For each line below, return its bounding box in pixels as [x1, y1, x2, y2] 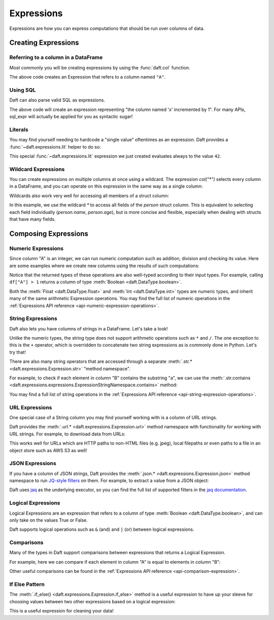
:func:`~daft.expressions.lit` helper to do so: [9, 143, 101, 150]
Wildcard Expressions [9, 165, 65, 172]
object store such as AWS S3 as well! [9, 447, 87, 453]
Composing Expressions [9, 229, 89, 238]
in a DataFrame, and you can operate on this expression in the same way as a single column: [9, 183, 203, 190]
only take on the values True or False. [9, 517, 88, 523]
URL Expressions [9, 404, 52, 411]
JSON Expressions [9, 460, 57, 467]
